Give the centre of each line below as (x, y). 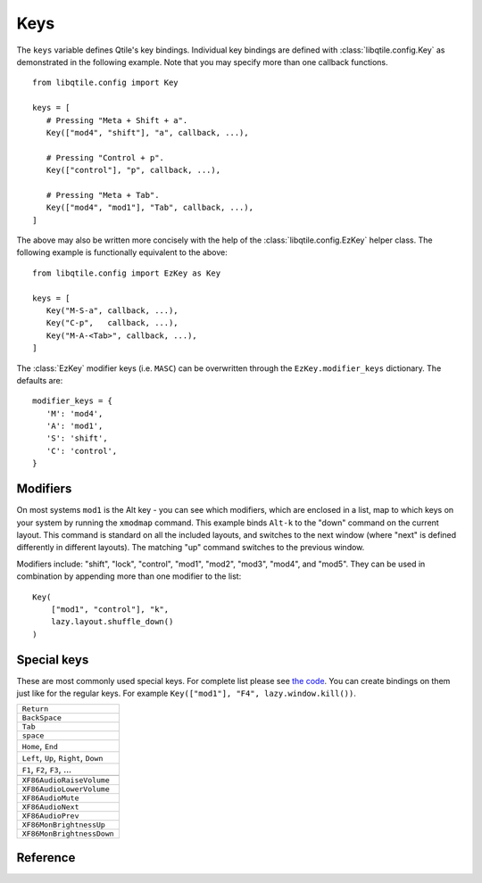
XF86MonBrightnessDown (68, 834)
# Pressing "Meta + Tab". (103, 195)
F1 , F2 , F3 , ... (46, 770)
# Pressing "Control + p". (105, 157)
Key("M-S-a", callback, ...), (112, 310)
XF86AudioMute (50, 798)
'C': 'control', (82, 451)
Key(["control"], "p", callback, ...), (133, 170)
